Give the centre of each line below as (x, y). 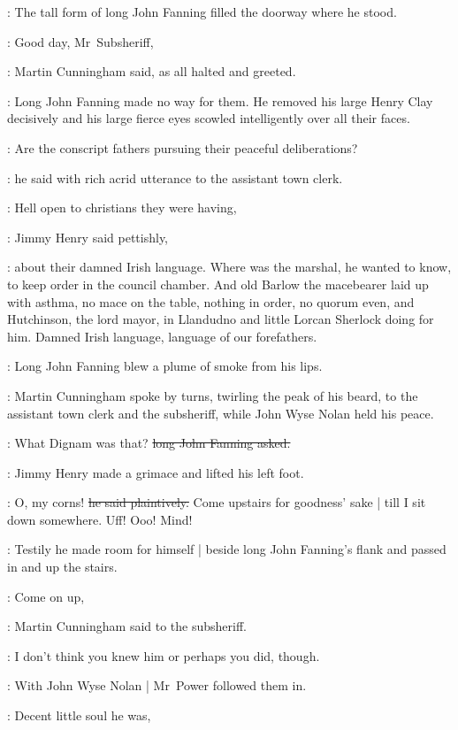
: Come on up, (46, 596)
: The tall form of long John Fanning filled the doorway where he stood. (202, 12)
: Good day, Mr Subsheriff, (80, 41)
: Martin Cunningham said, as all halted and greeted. (152, 71)
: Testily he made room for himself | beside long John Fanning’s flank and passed (227, 549)
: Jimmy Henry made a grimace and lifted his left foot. (156, 472)
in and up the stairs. (62, 567)
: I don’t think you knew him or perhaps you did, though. (164, 655)
